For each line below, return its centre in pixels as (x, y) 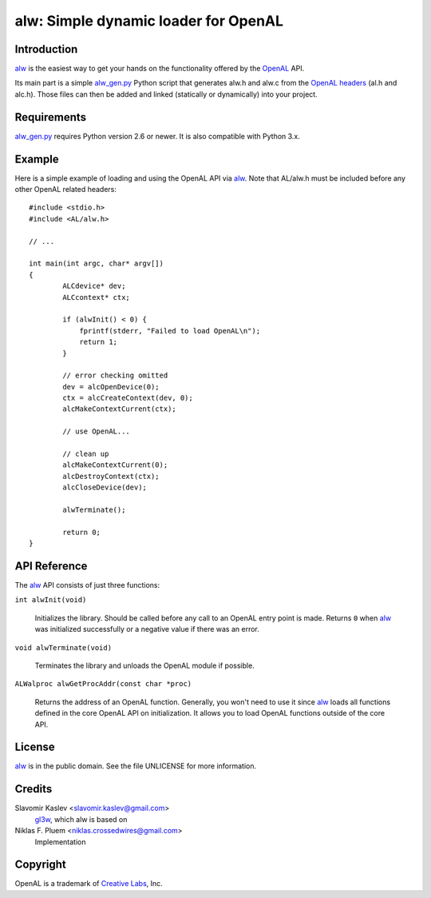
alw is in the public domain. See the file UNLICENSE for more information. (136, 766)
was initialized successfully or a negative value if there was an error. (147, 629)
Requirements (51, 117)
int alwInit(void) (51, 600)
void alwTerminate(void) (63, 647)
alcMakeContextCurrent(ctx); (120, 409)
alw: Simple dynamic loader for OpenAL (149, 21)
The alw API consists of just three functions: (87, 585)
